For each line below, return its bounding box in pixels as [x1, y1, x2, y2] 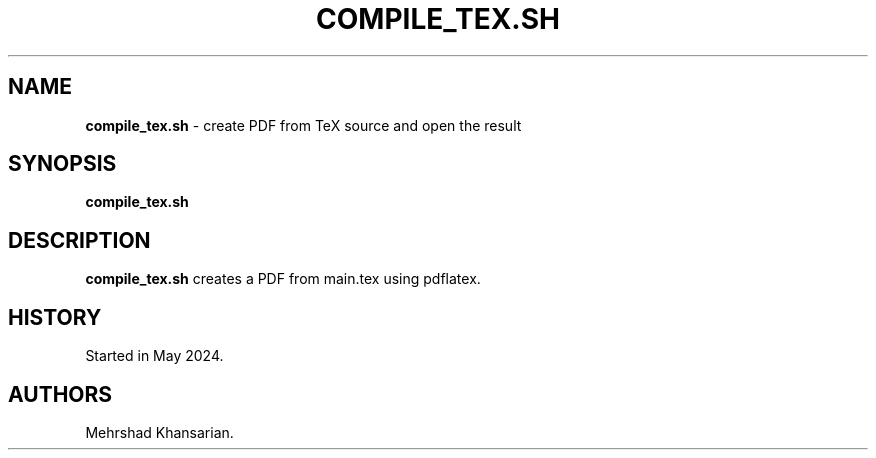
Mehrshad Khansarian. [85, 423, 234, 441]
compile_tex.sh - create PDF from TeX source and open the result [85, 116, 522, 134]
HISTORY [8, 304, 102, 330]
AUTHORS [8, 381, 113, 407]
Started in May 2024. [85, 347, 224, 365]
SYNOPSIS [8, 151, 117, 177]
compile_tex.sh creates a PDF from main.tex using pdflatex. [85, 270, 481, 288]
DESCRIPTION [8, 227, 151, 253]
